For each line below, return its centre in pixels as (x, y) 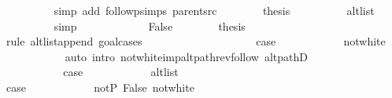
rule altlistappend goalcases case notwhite (196, 41)
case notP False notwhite (100, 87)
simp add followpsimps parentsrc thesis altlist (214, 10)
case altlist (121, 72)
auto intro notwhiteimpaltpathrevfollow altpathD (187, 56)
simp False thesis (150, 25)
